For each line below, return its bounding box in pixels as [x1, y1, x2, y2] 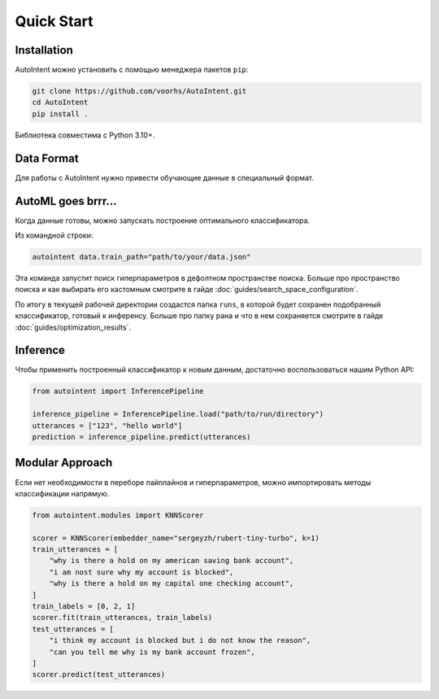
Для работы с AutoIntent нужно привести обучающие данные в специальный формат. [15, 173, 315, 182]
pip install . [32, 109, 89, 118]
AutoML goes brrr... [15, 194, 117, 208]
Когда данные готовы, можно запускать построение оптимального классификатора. [15, 216, 311, 225]
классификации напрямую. [15, 488, 110, 498]
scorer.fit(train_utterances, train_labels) [32, 613, 213, 623]
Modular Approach [15, 456, 113, 470]
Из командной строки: [15, 230, 93, 240]
